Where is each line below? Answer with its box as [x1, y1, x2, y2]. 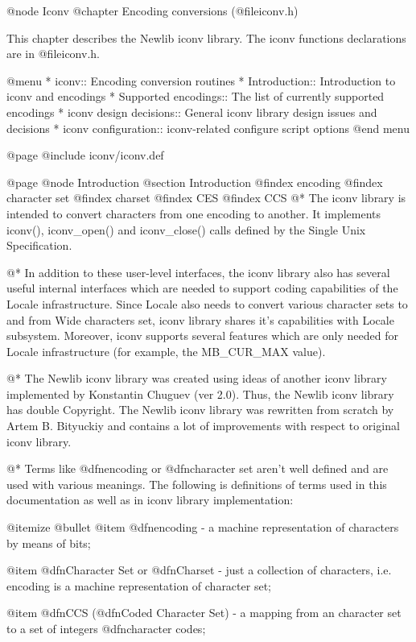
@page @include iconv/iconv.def [6, 147, 164, 164]
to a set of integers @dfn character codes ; [6, 620, 206, 636]
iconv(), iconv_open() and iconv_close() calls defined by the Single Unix [6, 221, 366, 238]
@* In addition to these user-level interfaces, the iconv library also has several [6, 263, 390, 280]
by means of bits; [6, 534, 91, 551]
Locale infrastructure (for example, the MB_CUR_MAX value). [6, 342, 326, 359]
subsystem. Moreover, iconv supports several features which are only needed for [6, 327, 398, 344]
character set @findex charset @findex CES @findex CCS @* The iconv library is [6, 189, 406, 206]
